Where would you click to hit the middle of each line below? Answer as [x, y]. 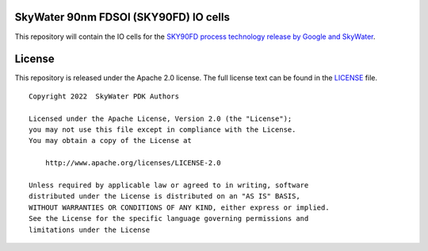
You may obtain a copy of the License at [110, 141]
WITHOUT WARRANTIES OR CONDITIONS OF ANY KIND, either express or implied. [179, 207]
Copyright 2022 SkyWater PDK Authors [104, 96]
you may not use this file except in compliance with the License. [162, 129]
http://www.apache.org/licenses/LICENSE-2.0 [133, 163]
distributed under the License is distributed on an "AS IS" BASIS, [164, 196]
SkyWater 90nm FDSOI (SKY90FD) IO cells [122, 17]
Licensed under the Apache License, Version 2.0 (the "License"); [160, 118]
